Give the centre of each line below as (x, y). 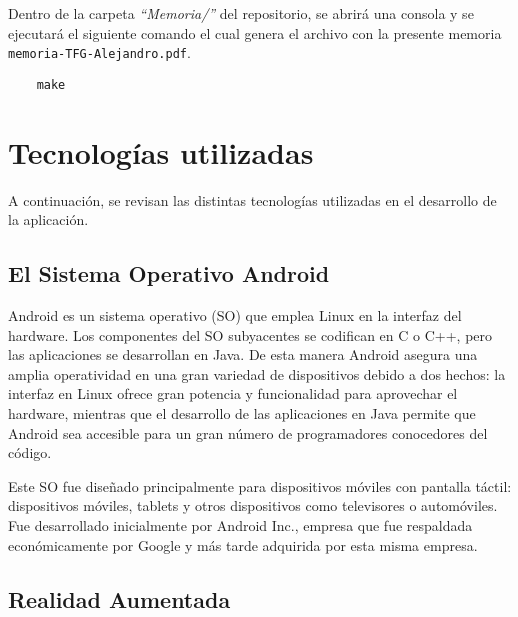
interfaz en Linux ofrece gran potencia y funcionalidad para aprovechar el (233, 393)
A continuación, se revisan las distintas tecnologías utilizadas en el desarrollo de (252, 199)
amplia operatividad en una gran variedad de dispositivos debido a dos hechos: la (257, 373)
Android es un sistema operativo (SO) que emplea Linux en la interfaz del (235, 315)
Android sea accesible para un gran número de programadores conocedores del (248, 432)
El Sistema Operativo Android (169, 273)
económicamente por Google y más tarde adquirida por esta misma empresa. (243, 544)
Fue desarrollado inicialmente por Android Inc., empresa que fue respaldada (240, 524)
